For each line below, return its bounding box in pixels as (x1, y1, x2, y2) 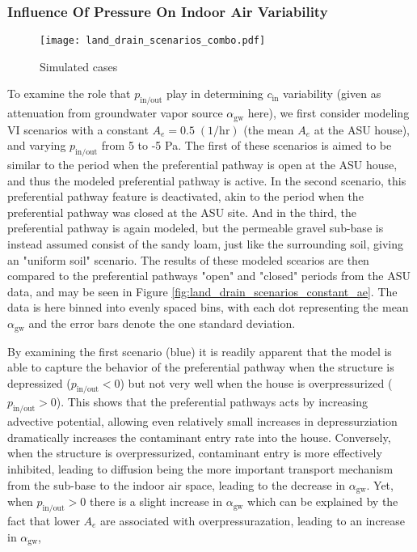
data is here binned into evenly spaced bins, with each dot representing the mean (7, 299, 409, 316)
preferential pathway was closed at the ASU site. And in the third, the (7, 203, 357, 220)
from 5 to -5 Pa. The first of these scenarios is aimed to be (101, 137, 392, 154)
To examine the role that (7, 85, 131, 102)
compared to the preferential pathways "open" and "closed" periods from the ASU (7, 267, 411, 284)
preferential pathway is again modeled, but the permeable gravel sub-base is (7, 219, 384, 236)
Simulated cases (40, 57, 118, 74)
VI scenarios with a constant (7, 121, 149, 138)
